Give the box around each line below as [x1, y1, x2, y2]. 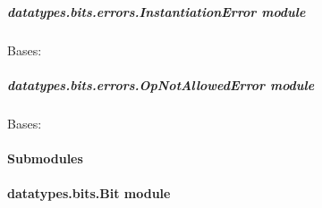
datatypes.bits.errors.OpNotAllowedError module [7, 75, 315, 94]
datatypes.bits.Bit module [7, 184, 171, 203]
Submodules [7, 148, 83, 167]
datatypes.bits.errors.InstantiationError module [7, 2, 306, 21]
